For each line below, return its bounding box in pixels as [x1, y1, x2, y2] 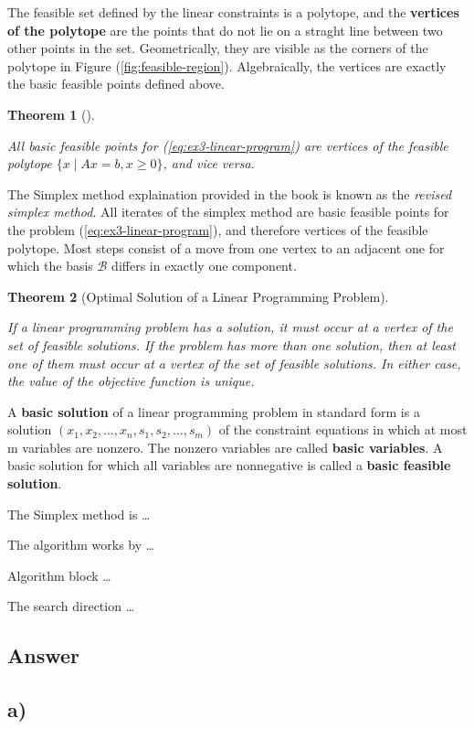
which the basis [7, 256, 93, 275]
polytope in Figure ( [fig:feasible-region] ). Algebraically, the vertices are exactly [7, 56, 447, 75]
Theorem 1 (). [7, 104, 95, 123]
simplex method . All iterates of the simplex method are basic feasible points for [7, 202, 449, 221]
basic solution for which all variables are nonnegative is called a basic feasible [7, 456, 451, 475]
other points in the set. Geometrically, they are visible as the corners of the [7, 38, 428, 58]
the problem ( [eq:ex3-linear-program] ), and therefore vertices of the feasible [7, 220, 428, 239]
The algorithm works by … [7, 535, 155, 554]
